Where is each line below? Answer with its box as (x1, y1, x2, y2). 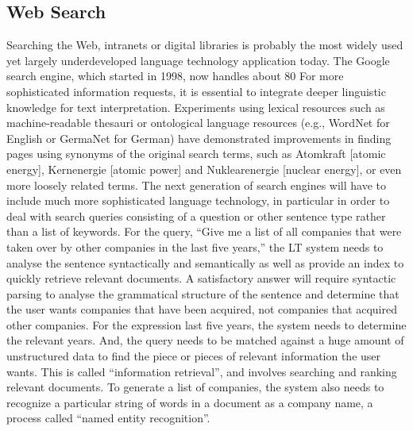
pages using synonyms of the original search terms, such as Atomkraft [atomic (6, 145, 386, 162)
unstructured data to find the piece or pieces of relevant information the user (6, 348, 381, 364)
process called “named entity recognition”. (6, 410, 210, 426)
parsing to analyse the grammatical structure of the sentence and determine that (6, 285, 399, 302)
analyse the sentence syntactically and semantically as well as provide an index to (6, 254, 404, 271)
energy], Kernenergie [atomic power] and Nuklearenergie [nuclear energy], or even (6, 160, 402, 177)
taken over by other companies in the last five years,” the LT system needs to (6, 238, 384, 255)
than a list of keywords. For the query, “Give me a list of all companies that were (6, 223, 402, 240)
